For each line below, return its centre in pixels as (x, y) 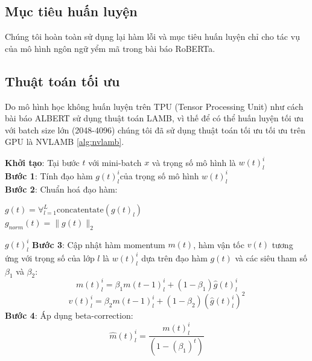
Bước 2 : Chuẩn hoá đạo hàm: (61, 189)
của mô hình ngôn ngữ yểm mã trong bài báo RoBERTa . (110, 48)
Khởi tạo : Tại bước (42, 162)
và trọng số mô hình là (194, 162)
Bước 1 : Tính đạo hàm (49, 175)
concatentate (80, 210)
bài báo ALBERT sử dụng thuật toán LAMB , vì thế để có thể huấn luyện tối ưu (154, 118)
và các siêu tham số (271, 257)
